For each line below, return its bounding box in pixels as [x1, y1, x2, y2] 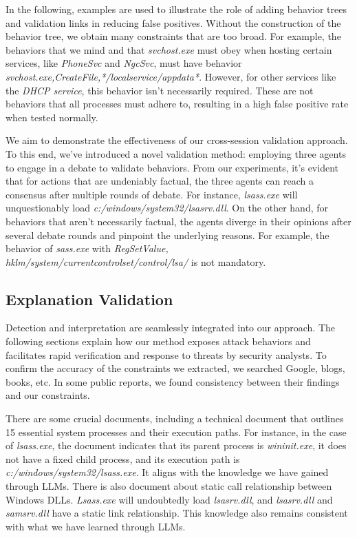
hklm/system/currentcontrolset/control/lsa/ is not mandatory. [6, 254, 266, 269]
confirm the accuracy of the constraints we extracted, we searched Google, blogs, [6, 361, 345, 375]
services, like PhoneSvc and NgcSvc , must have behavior [6, 56, 242, 70]
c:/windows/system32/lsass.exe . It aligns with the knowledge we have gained [6, 465, 329, 479]
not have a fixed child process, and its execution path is [6, 451, 240, 466]
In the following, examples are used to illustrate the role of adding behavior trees [6, 2, 347, 16]
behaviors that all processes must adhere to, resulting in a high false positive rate [6, 96, 349, 111]
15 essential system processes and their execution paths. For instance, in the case [6, 424, 347, 439]
